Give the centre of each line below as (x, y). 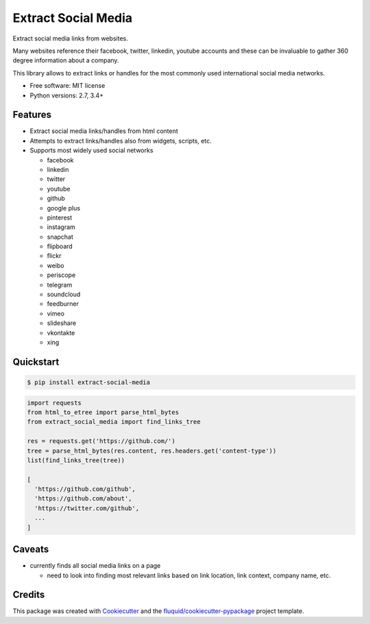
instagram (61, 227)
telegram (60, 285)
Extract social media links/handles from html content (104, 131)
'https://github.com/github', (85, 489)
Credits (29, 595)
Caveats (31, 550)
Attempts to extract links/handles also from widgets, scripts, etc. (121, 141)
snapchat (60, 237)
